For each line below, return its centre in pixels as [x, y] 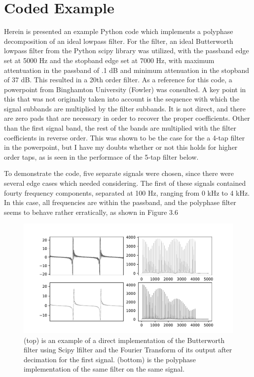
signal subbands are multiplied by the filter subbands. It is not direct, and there [125, 108]
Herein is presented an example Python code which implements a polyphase [119, 31]
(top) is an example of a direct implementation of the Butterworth [124, 340]
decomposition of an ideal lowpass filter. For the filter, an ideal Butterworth [119, 41]
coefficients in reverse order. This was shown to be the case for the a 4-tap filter [125, 137]
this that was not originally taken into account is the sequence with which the [122, 99]
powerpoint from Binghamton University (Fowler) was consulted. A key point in [125, 89]
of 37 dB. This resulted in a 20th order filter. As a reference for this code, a [118, 80]
